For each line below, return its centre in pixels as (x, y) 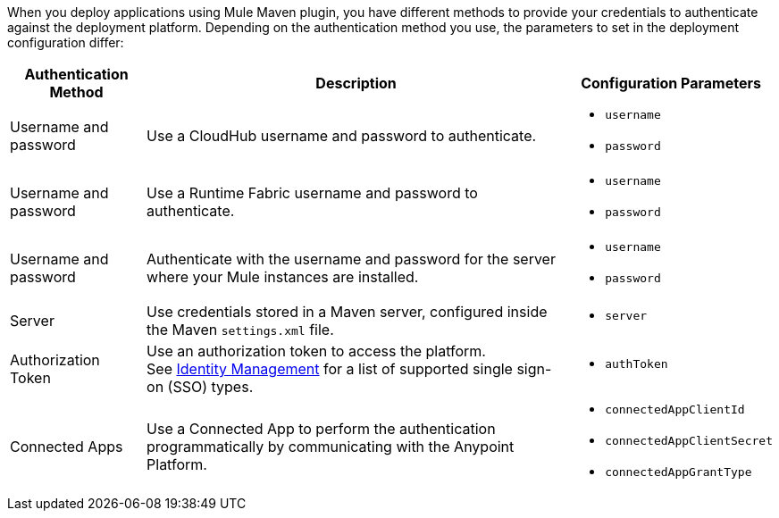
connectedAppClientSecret (689, 441)
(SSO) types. (210, 387)
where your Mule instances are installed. (283, 277)
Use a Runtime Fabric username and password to (312, 193)
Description (356, 83)
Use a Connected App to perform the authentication (321, 428)
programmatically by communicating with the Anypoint (331, 446)
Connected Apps (67, 446)
